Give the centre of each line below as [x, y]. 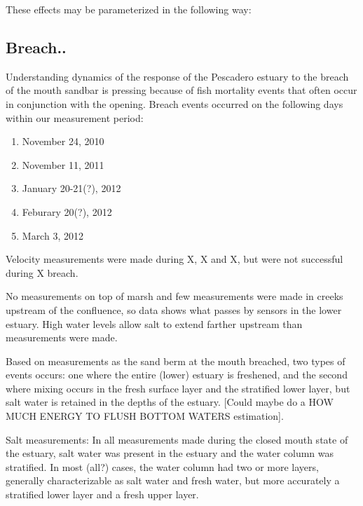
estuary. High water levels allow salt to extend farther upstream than [154, 323]
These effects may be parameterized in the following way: [129, 9]
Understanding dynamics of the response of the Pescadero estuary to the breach [177, 76]
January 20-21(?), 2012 [71, 188]
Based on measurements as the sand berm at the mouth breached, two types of [176, 361]
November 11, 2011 [63, 164]
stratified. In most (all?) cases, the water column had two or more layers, [162, 466]
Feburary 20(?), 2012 [67, 211]
